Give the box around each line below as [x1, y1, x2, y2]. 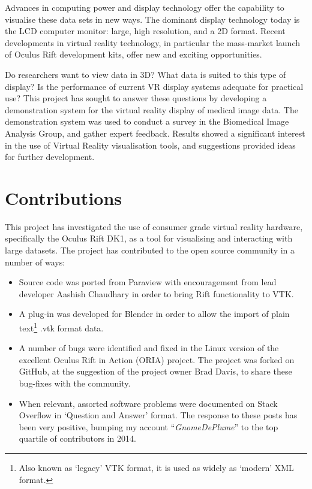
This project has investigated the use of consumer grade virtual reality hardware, [5, 220, 303, 233]
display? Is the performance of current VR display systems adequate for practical [5, 80, 304, 92]
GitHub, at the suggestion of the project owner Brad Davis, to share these [19, 365, 292, 378]
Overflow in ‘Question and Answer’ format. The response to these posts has [19, 409, 298, 421]
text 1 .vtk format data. [19, 320, 104, 334]
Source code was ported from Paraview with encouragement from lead [19, 276, 277, 288]
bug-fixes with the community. [19, 377, 131, 390]
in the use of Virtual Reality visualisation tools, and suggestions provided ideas [5, 138, 296, 151]
